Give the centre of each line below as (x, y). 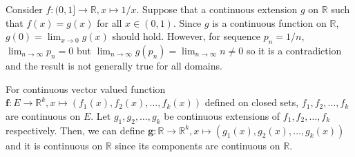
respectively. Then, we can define (75, 130)
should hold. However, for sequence (186, 36)
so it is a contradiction (294, 50)
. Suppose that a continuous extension (217, 9)
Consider (24, 9)
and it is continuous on (54, 145)
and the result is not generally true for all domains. (114, 65)
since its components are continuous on (198, 145)
